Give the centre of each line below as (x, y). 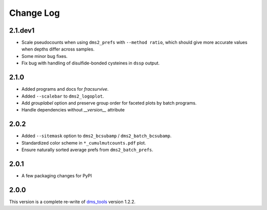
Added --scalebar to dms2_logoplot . (63, 96)
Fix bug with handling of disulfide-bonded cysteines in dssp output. (91, 63)
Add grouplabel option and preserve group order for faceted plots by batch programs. (109, 103)
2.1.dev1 (22, 30)
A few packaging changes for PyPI (57, 175)
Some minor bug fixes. (44, 56)
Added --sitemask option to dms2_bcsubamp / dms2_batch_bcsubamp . (96, 136)
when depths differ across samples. (58, 49)
